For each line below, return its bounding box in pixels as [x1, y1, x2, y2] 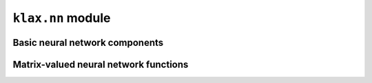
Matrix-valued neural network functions [12, 58, 189, 70]
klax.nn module [12, 10, 111, 25]
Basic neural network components [12, 36, 164, 48]
